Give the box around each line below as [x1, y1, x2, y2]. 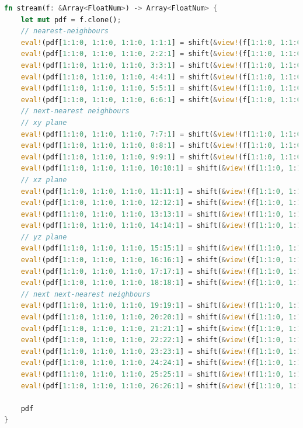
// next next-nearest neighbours [20, 290, 151, 298]
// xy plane [20, 118, 67, 127]
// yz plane [20, 232, 67, 241]
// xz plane [20, 175, 67, 184]
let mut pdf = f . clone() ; [20, 15, 121, 24]
